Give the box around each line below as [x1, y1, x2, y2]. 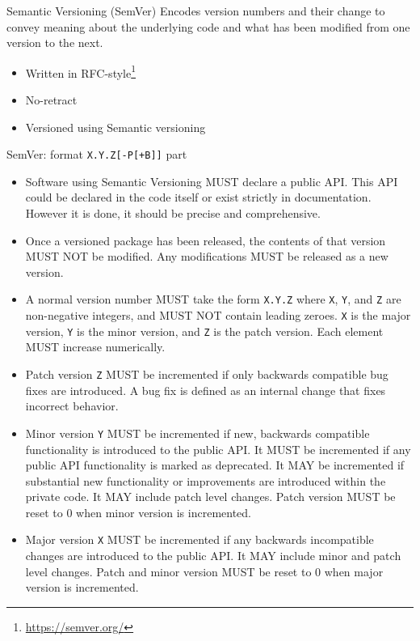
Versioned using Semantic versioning [25, 118, 206, 135]
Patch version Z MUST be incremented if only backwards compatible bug [25, 366, 388, 382]
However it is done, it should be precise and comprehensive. [25, 205, 321, 222]
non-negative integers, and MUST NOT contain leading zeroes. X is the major [25, 307, 411, 324]
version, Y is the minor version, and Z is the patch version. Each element [25, 322, 384, 339]
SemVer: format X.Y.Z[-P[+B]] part [6, 146, 187, 163]
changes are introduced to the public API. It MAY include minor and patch [25, 547, 401, 564]
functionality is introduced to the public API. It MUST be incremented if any [25, 440, 411, 457]
